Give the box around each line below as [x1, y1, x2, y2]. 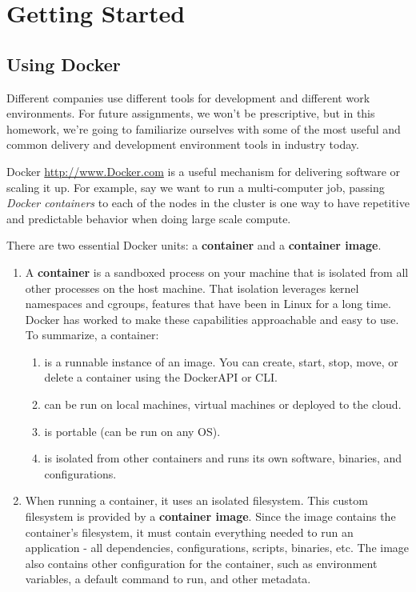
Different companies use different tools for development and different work [6, 89, 370, 106]
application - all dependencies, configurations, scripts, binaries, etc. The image [25, 539, 410, 556]
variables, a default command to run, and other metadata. [25, 570, 311, 587]
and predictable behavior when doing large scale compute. [6, 210, 291, 226]
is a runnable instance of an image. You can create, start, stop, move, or [44, 353, 398, 370]
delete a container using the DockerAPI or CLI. [44, 369, 278, 386]
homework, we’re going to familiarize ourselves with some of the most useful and [6, 120, 401, 137]
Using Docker [6, 51, 121, 76]
